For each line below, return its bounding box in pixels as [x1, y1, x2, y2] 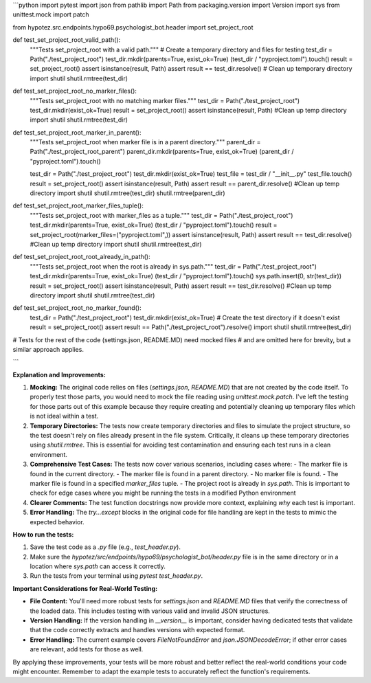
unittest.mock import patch [12, 10, 89, 19]
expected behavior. [30, 517, 85, 526]
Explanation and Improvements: [12, 370, 106, 379]
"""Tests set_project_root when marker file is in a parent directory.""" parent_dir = [30, 138, 261, 146]
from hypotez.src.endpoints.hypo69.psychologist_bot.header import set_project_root [12, 23, 254, 31]
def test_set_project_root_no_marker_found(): [12, 304, 142, 312]
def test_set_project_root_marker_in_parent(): [12, 128, 142, 137]
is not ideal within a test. [30, 412, 99, 421]
